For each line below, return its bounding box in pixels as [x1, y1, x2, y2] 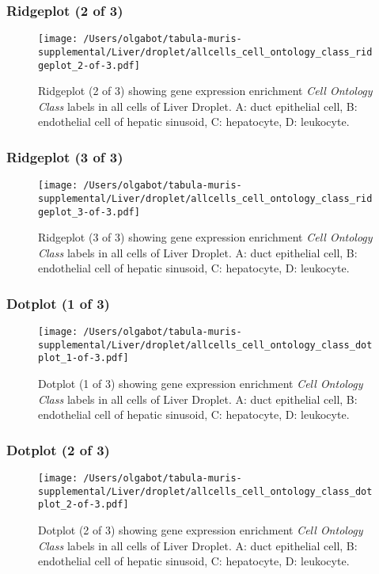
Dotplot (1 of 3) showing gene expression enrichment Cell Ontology [38, 375, 363, 392]
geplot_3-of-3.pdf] [38, 206, 140, 218]
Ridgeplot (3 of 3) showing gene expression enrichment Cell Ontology [38, 229, 373, 245]
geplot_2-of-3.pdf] [38, 59, 140, 71]
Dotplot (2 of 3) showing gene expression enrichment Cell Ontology [38, 522, 363, 538]
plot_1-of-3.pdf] [38, 352, 129, 364]
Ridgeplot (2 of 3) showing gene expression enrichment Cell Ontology [38, 82, 373, 99]
